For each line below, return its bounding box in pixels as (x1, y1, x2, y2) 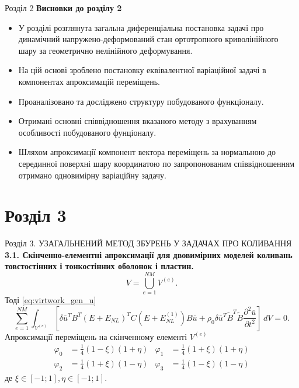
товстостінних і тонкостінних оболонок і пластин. (5, 260, 194, 272)
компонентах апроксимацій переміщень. (18, 75, 160, 87)
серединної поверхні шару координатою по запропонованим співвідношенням (18, 157, 295, 169)
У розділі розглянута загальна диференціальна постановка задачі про (18, 21, 264, 33)
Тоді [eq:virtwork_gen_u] (5, 294, 96, 306)
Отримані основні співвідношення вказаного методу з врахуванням (18, 115, 257, 127)
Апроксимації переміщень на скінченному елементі (5, 330, 187, 342)
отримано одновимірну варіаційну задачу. (18, 169, 166, 181)
